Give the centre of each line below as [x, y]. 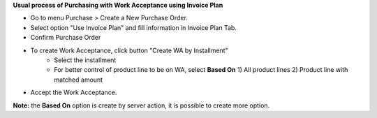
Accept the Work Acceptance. [74, 93]
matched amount [79, 80]
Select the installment [85, 60]
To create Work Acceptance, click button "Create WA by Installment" [129, 50]
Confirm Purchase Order [66, 38]
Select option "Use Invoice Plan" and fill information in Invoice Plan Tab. [134, 27]
